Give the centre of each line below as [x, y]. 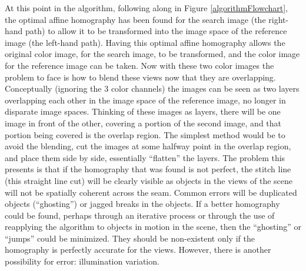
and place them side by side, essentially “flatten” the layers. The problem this [145, 157]
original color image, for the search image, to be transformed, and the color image [152, 54]
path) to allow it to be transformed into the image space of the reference [156, 31]
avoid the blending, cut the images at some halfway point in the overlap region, [148, 146]
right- [279, 19]
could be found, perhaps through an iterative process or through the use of [140, 215]
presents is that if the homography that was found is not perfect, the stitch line [148, 169]
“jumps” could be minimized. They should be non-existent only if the [130, 238]
